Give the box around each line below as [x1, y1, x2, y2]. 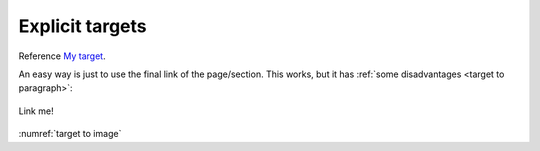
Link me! [18, 105, 54, 117]
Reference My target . [18, 50, 106, 62]
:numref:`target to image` [18, 128, 122, 140]
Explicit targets [18, 15, 147, 37]
